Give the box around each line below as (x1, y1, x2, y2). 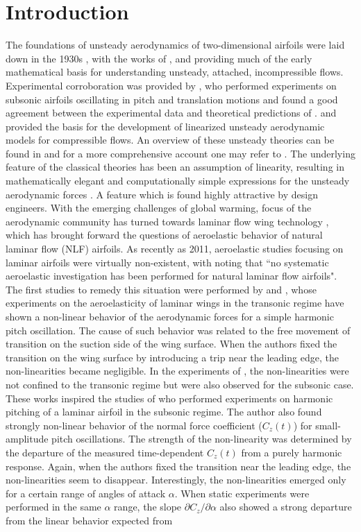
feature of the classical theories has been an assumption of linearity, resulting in (6, 160, 344, 174)
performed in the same (6, 499, 101, 514)
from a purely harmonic (241, 445, 342, 459)
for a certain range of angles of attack (6, 486, 166, 500)
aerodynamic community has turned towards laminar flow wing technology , (6, 214, 329, 228)
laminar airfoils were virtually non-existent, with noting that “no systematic (6, 255, 329, 269)
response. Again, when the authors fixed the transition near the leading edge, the (6, 458, 351, 473)
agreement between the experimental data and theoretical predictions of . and (6, 105, 337, 120)
